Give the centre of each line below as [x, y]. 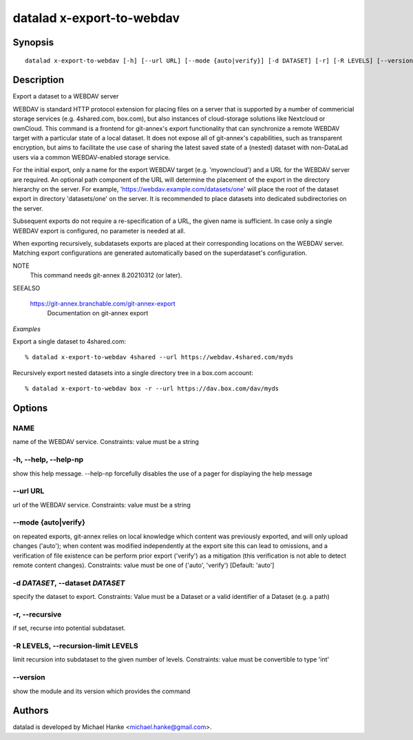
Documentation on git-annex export [98, 313]
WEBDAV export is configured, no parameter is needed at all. [99, 231]
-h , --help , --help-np [48, 460]
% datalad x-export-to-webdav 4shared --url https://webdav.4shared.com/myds [159, 357]
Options [30, 409]
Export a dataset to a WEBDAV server [66, 96]
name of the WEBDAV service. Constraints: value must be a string [106, 442]
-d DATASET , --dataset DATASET [69, 583]
